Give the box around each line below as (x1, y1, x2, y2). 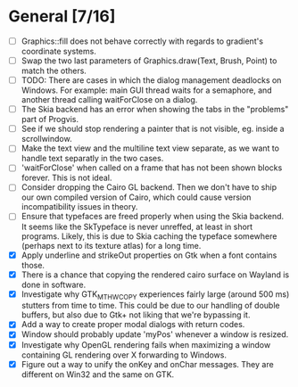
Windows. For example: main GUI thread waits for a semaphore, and (21, 85, 273, 95)
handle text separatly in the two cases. (21, 153, 164, 164)
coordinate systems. (21, 46, 97, 56)
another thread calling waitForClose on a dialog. (21, 95, 198, 105)
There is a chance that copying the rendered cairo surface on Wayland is (21, 269, 290, 280)
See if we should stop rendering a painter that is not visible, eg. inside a (21, 123, 285, 135)
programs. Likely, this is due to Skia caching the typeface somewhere (21, 230, 277, 242)
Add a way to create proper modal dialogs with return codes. (21, 319, 245, 330)
